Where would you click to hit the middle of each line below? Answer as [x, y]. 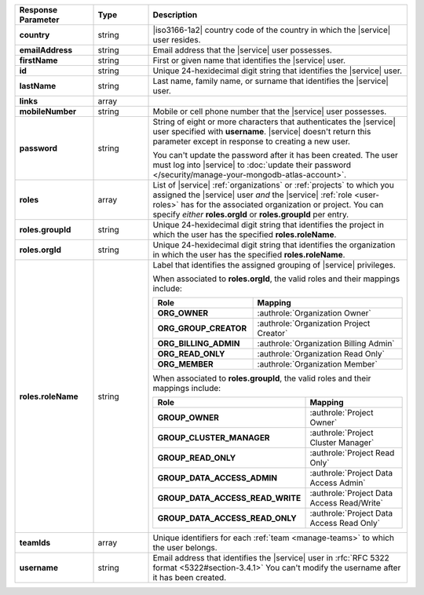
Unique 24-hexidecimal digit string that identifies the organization [274, 245]
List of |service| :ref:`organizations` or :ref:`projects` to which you [273, 185]
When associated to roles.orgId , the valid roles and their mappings [276, 279]
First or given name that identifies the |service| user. [249, 60]
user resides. [177, 40]
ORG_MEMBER [185, 364]
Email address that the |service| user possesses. [243, 50]
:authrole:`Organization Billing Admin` [326, 343]
